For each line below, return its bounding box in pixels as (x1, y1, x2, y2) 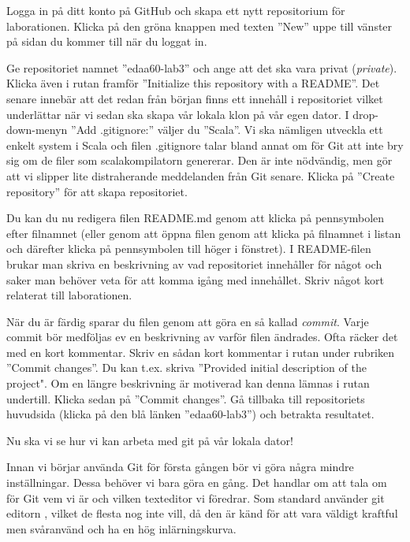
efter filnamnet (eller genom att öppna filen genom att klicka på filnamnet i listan (6, 225, 401, 241)
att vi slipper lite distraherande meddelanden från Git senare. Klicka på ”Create (6, 167, 395, 184)
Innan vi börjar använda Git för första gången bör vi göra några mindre (6, 458, 354, 475)
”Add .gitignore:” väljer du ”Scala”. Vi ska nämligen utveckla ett (71, 121, 383, 138)
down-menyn (6, 121, 68, 138)
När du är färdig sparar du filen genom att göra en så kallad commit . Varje (6, 313, 369, 329)
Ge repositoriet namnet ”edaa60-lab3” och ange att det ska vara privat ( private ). (6, 59, 397, 76)
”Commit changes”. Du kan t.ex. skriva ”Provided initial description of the (6, 359, 367, 376)
